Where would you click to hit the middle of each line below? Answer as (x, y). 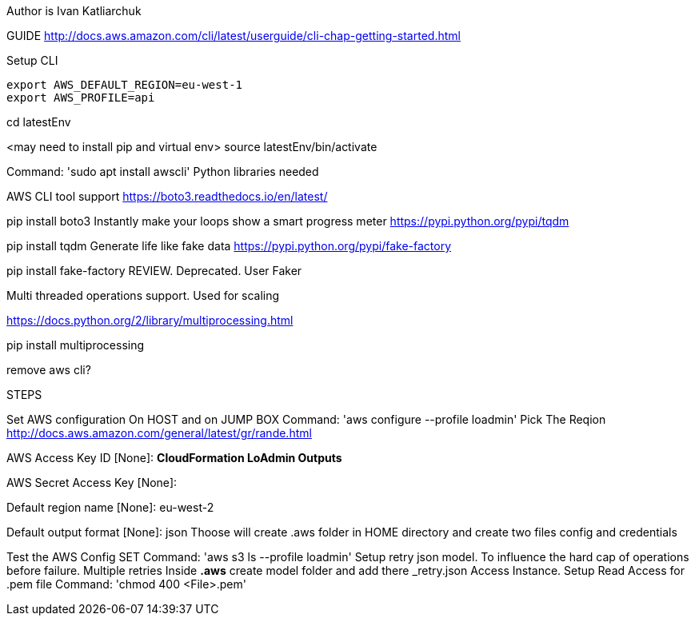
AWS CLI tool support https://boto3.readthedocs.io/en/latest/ (167, 196)
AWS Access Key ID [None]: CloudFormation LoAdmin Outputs (174, 458)
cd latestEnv (39, 122)
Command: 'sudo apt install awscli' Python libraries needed (163, 171)
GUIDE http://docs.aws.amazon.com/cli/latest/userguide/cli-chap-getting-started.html (234, 36)
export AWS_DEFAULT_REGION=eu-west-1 (125, 85)
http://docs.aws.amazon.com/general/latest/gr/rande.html (159, 433)
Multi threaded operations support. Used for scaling (143, 295)
